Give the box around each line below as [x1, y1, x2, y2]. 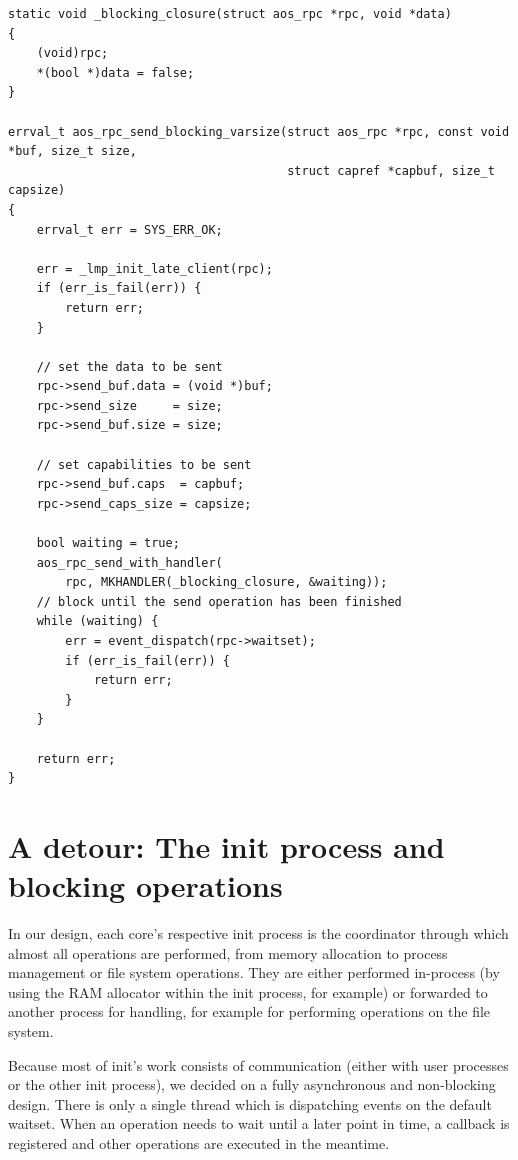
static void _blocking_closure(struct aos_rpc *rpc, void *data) [8, 7, 452, 21]
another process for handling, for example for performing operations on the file [8, 1001, 491, 1022]
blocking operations [8, 865, 283, 906]
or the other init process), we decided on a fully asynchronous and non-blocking [8, 1074, 496, 1095]
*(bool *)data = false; [36, 65, 195, 80]
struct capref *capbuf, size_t [287, 163, 495, 178]
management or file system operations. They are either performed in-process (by [8, 962, 500, 983]
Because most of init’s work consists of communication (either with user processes [8, 1054, 509, 1075]
